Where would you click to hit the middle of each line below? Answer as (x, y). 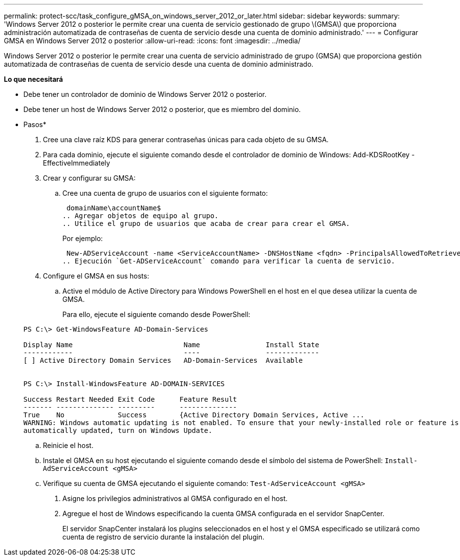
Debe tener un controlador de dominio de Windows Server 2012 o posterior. (145, 94)
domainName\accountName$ (114, 208)
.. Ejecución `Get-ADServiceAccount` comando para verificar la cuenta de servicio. (229, 261)
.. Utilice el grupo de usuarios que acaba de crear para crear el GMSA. (206, 224)
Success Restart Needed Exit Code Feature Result (130, 399)
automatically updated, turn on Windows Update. (118, 430)
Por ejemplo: (83, 238)
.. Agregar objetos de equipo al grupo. (141, 216)
